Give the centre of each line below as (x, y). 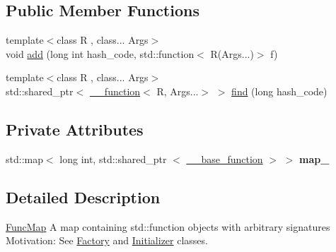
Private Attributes (75, 129)
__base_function (225, 158)
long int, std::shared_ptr (113, 158)
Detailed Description (83, 197)
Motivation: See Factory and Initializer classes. (107, 240)
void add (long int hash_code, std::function (100, 53)
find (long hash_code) (279, 91)
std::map (24, 158)
